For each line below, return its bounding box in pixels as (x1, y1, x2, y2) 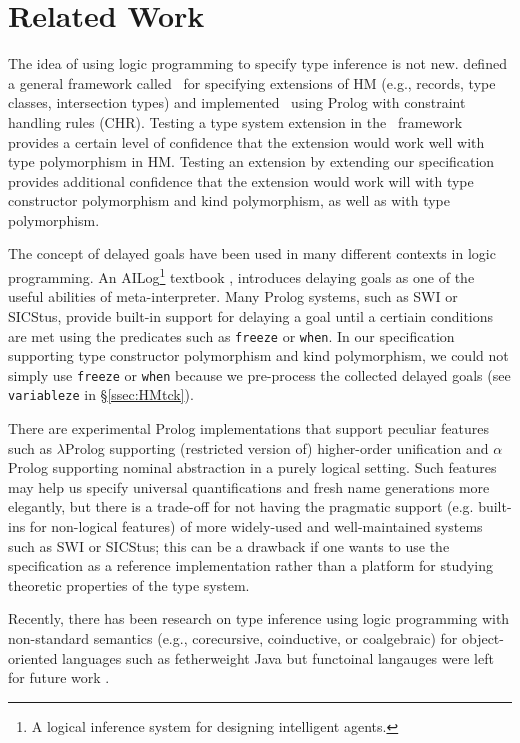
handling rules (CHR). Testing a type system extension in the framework (8, 111, 463, 132)
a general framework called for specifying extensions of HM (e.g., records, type (8, 72, 496, 93)
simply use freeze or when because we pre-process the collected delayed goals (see (8, 364, 511, 385)
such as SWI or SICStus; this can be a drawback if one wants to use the (8, 535, 450, 556)
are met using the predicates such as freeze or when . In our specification (8, 325, 455, 346)
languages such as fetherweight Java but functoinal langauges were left (62, 647, 494, 668)
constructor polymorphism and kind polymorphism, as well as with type (8, 190, 450, 211)
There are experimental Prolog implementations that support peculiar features (8, 418, 489, 439)
